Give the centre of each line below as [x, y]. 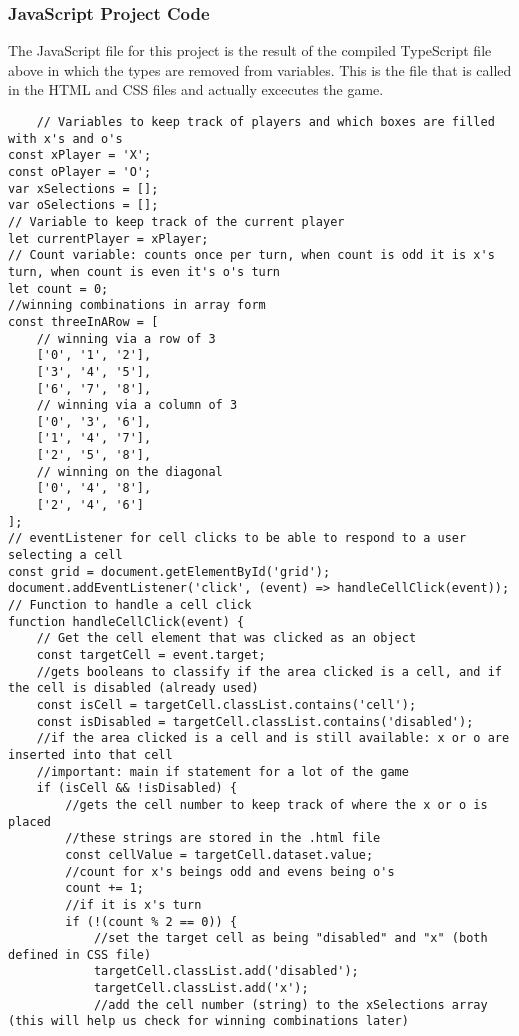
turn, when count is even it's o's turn [144, 271]
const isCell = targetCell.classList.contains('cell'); [226, 704]
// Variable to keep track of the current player [176, 221]
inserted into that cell [90, 754]
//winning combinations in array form [137, 305]
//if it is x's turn [133, 904]
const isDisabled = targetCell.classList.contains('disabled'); [255, 721]
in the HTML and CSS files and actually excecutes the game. [196, 89]
